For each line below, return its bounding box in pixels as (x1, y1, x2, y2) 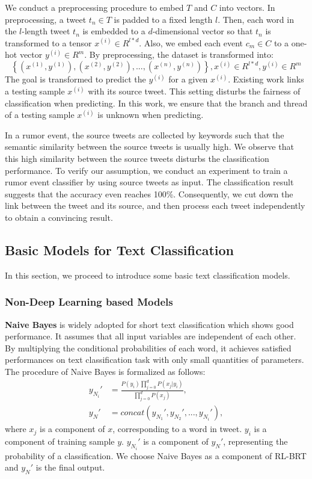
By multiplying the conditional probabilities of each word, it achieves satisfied (5, 341, 292, 354)
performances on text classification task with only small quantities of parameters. (5, 353, 304, 366)
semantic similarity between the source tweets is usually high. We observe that (5, 140, 294, 153)
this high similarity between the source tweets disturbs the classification (5, 152, 269, 165)
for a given (168, 73, 208, 85)
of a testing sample (5, 108, 75, 121)
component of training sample (5, 435, 115, 448)
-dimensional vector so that (152, 25, 253, 37)
